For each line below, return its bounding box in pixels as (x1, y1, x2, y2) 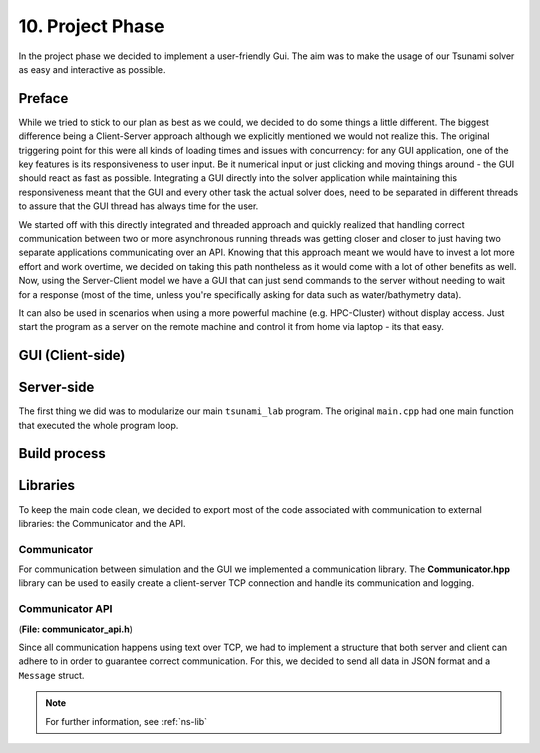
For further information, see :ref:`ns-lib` (45, 715, 208, 727)
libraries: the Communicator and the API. (18, 517, 186, 529)
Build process (18, 445, 107, 462)
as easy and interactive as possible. (18, 63, 166, 75)
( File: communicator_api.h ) (18, 623, 134, 635)
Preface (18, 90, 69, 107)
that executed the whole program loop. (18, 419, 179, 431)
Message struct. (18, 669, 85, 681)
